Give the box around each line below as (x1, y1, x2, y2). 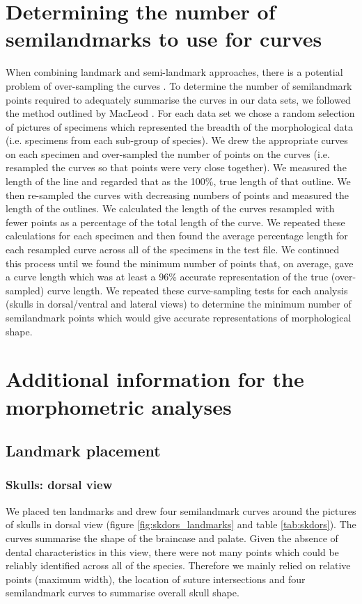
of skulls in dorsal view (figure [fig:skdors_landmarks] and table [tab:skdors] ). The (6, 517, 356, 532)
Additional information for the (6, 365, 304, 393)
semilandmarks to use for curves (6, 24, 322, 53)
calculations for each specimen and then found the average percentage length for (6, 228, 348, 243)
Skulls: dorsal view (6, 476, 113, 493)
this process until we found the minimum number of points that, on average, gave (6, 255, 354, 270)
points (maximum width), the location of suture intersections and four (6, 571, 306, 586)
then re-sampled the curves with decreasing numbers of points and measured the (6, 187, 349, 202)
